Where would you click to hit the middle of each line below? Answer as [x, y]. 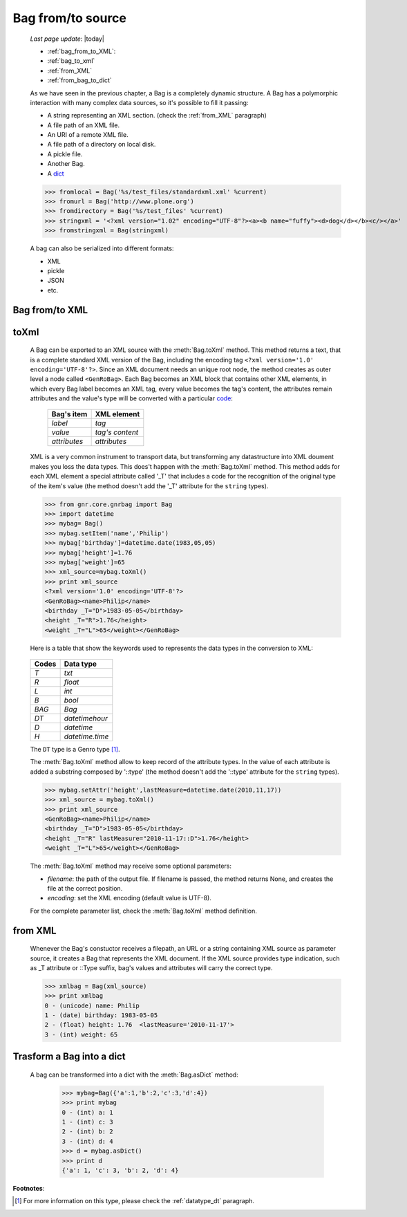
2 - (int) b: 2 [87, 1132]
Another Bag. [66, 164]
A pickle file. [65, 154]
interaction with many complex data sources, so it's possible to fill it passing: [139, 102]
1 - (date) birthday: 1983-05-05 [101, 1015]
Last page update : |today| [67, 39]
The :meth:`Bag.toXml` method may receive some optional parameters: [131, 866]
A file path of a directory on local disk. [102, 145]
